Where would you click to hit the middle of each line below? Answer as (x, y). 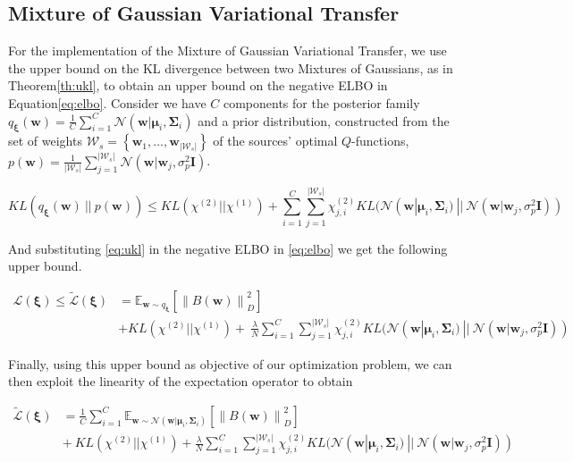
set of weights (45, 141)
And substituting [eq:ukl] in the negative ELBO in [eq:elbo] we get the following (228, 248)
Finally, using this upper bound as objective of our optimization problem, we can (230, 363)
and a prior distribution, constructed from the (324, 120)
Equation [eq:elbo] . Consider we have (107, 102)
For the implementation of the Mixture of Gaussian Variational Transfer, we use (228, 50)
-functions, (380, 141)
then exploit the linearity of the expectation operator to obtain (181, 381)
